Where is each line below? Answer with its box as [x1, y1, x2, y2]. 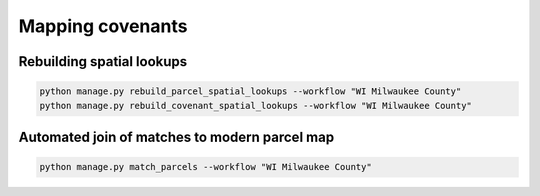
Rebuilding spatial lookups [18, 53, 188, 70]
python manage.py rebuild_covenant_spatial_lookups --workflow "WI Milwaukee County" [39, 100, 472, 111]
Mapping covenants [18, 15, 188, 37]
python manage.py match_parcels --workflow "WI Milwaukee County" [39, 161, 372, 173]
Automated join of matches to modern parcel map [18, 128, 335, 145]
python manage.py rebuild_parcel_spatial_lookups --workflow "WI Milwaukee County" [39, 86, 462, 97]
